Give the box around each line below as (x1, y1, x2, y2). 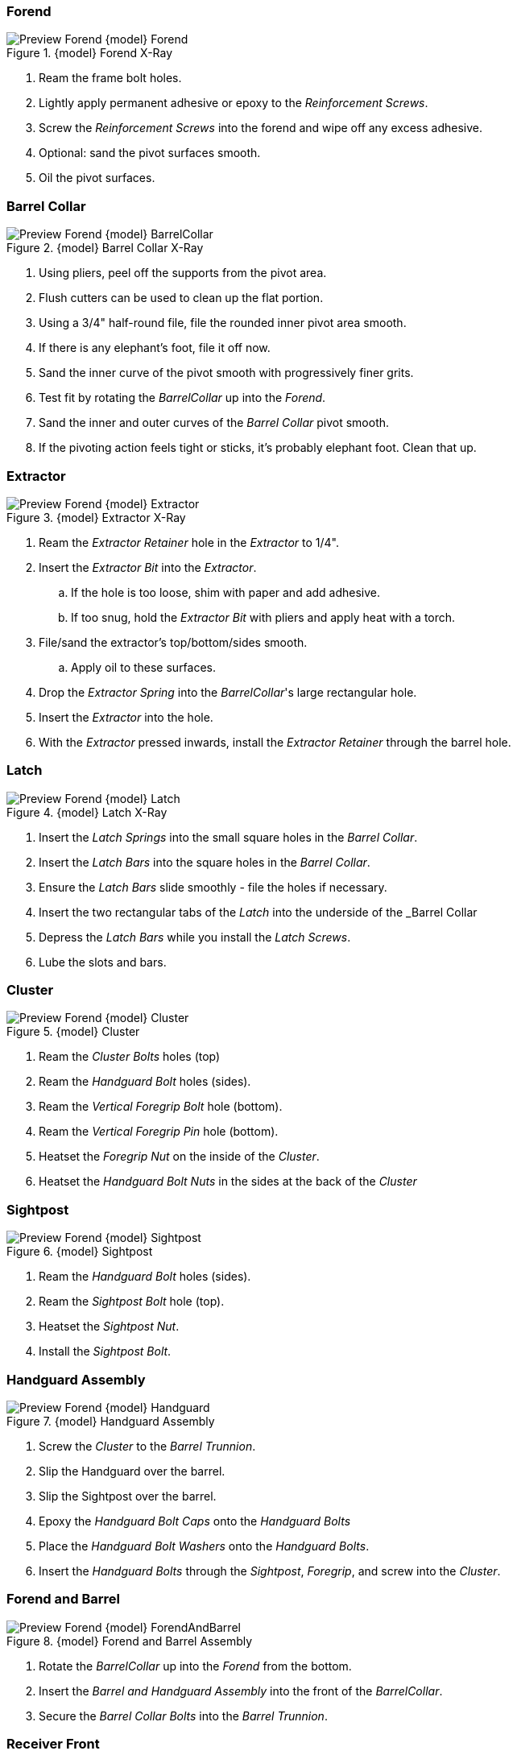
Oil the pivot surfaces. (39, 171, 155, 185)
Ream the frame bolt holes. (39, 71, 182, 85)
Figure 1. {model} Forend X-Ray (6, 46, 173, 60)
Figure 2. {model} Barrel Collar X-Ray (6, 241, 204, 255)
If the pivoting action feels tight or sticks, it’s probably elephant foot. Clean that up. (39, 441, 477, 455)
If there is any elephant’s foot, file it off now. (39, 341, 271, 355)
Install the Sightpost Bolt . (39, 1344, 172, 1359)
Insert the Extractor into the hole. (39, 710, 213, 724)
